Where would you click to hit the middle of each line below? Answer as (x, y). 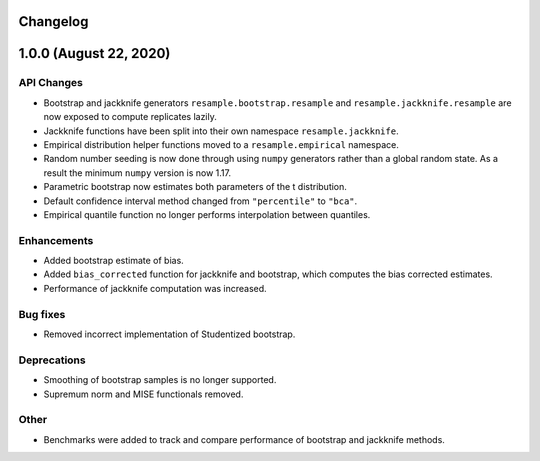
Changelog (53, 21)
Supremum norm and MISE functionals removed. (143, 394)
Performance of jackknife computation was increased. (155, 288)
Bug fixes (42, 314)
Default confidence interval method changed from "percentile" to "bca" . (200, 201)
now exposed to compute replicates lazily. (130, 117)
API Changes (51, 83)
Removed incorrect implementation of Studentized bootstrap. (169, 334)
